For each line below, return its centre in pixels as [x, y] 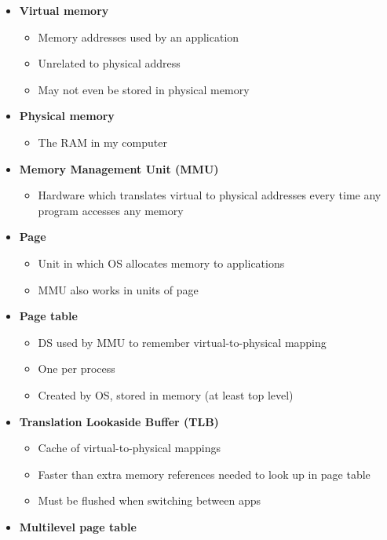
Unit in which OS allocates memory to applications [161, 263]
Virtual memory [64, 10]
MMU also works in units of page [118, 289]
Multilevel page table [78, 526]
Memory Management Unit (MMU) [119, 168]
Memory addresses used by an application [139, 36]
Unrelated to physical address [109, 63]
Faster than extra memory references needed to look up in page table [204, 474]
